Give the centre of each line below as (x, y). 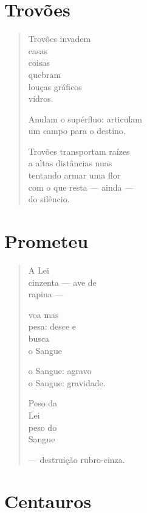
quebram (45, 74)
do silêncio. (49, 199)
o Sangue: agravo (60, 371)
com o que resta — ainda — (81, 187)
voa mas (43, 314)
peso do (43, 427)
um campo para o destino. (77, 131)
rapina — (46, 294)
